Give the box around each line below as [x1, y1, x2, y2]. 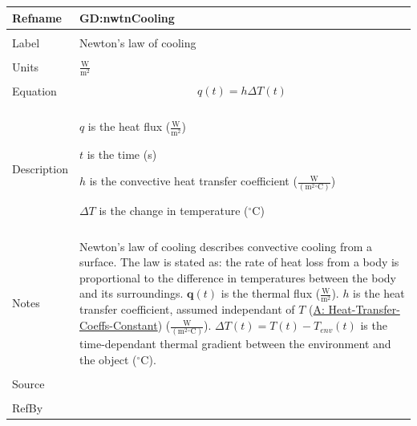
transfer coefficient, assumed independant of [79, 301, 295, 318]
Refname [12, 9, 62, 26]
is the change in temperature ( [99, 202, 249, 219]
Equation [12, 83, 57, 99]
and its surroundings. [79, 285, 184, 302]
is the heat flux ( [87, 118, 171, 135]
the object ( [79, 351, 137, 367]
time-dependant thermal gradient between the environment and [79, 335, 391, 352]
